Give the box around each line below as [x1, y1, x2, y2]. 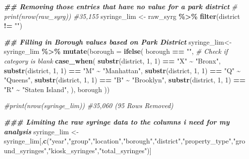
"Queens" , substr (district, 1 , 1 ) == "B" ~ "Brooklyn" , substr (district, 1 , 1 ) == [4, 75, 246, 85]
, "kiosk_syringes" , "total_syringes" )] [46, 145, 152, 155]
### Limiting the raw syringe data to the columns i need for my [4, 116, 230, 127]
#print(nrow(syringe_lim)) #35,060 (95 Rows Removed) [4, 100, 173, 111]
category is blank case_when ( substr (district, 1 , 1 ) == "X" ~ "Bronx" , [4, 55, 221, 65]
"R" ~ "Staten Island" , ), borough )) [4, 84, 110, 94]
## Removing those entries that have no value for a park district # [4, 1, 237, 11]
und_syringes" [4, 145, 47, 155]
